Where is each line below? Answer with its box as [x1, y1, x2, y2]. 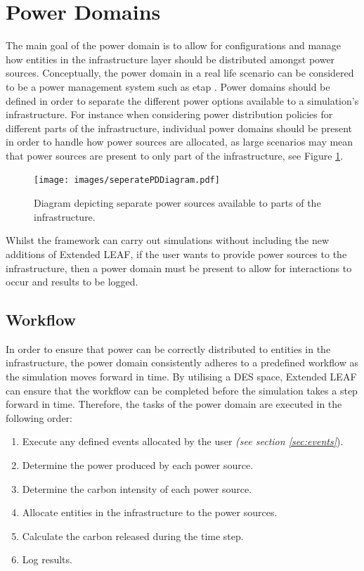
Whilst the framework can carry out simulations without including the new [6, 233, 330, 248]
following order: [6, 410, 72, 425]
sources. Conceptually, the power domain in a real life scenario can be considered [6, 65, 354, 80]
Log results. [22, 552, 72, 567]
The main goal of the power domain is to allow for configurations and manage [6, 38, 342, 53]
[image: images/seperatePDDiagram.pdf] [34, 175, 220, 186]
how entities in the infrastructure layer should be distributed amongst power [6, 51, 335, 66]
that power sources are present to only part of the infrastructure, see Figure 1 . [6, 148, 344, 162]
